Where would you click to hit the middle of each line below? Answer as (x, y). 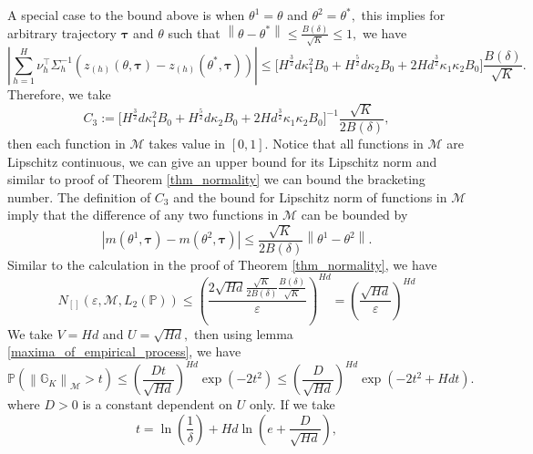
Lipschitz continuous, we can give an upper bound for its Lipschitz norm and (222, 161)
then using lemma (243, 333)
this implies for (403, 15)
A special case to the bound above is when (126, 15)
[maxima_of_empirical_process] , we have (124, 351)
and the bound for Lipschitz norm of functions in (310, 196)
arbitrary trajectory (62, 32)
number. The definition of (79, 196)
